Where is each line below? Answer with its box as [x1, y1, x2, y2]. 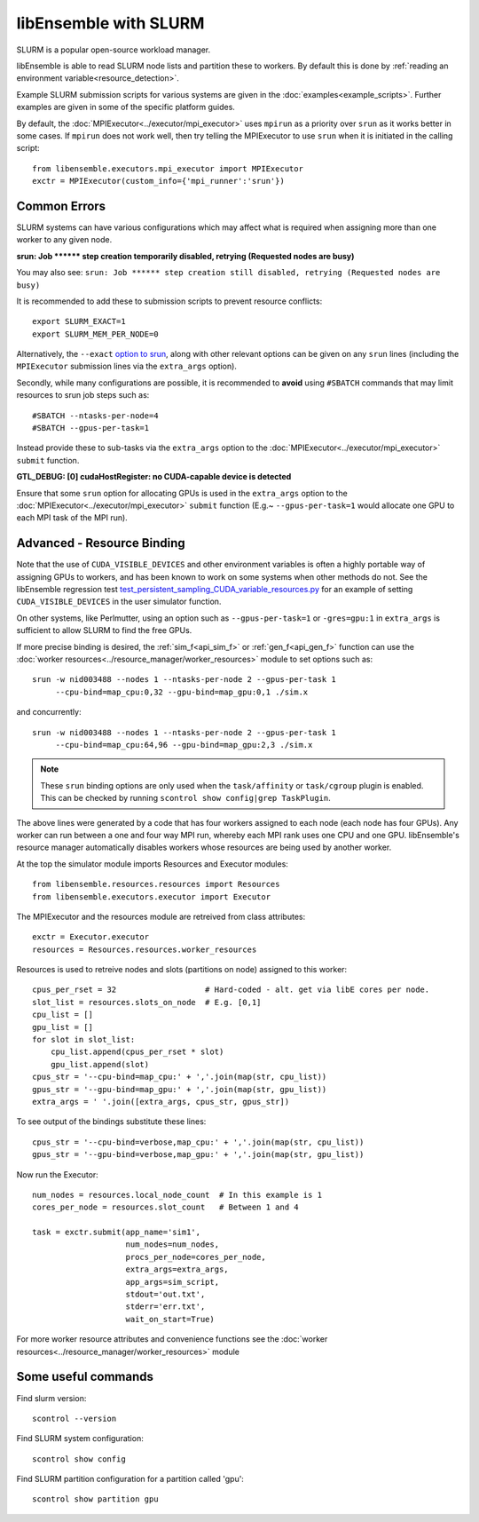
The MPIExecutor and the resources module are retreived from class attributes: [16, 911, 306, 922]
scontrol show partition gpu [32, 1494, 159, 1504]
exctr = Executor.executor [32, 932, 150, 942]
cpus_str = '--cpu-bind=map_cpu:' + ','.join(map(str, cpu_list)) [32, 1072, 327, 1082]
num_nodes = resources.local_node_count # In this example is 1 [32, 1190, 323, 1200]
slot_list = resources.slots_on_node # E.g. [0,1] [32, 997, 262, 1007]
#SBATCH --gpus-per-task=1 [32, 423, 150, 433]
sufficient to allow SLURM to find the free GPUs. [16, 625, 192, 636]
